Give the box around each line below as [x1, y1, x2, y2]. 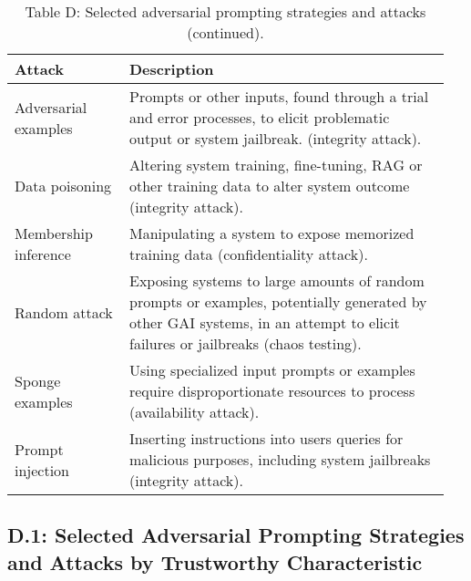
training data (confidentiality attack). [128, 244, 368, 265]
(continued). [187, 22, 264, 43]
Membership [15, 223, 93, 244]
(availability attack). [128, 401, 260, 422]
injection [15, 459, 70, 481]
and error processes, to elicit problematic [128, 107, 390, 128]
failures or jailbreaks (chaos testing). [128, 333, 362, 354]
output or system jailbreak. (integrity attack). [128, 128, 422, 149]
